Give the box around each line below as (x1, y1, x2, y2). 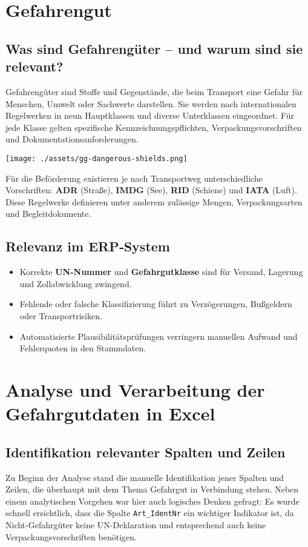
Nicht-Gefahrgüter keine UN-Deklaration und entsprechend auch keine (5, 518, 266, 531)
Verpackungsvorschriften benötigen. (5, 530, 137, 543)
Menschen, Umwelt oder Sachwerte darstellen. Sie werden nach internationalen (5, 97, 297, 110)
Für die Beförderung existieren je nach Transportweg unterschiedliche (5, 171, 263, 184)
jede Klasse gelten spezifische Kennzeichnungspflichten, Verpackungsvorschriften (5, 121, 302, 133)
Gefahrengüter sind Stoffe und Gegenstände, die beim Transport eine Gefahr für (5, 85, 303, 98)
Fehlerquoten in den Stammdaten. (19, 342, 146, 354)
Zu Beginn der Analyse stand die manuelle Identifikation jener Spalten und (5, 471, 284, 483)
